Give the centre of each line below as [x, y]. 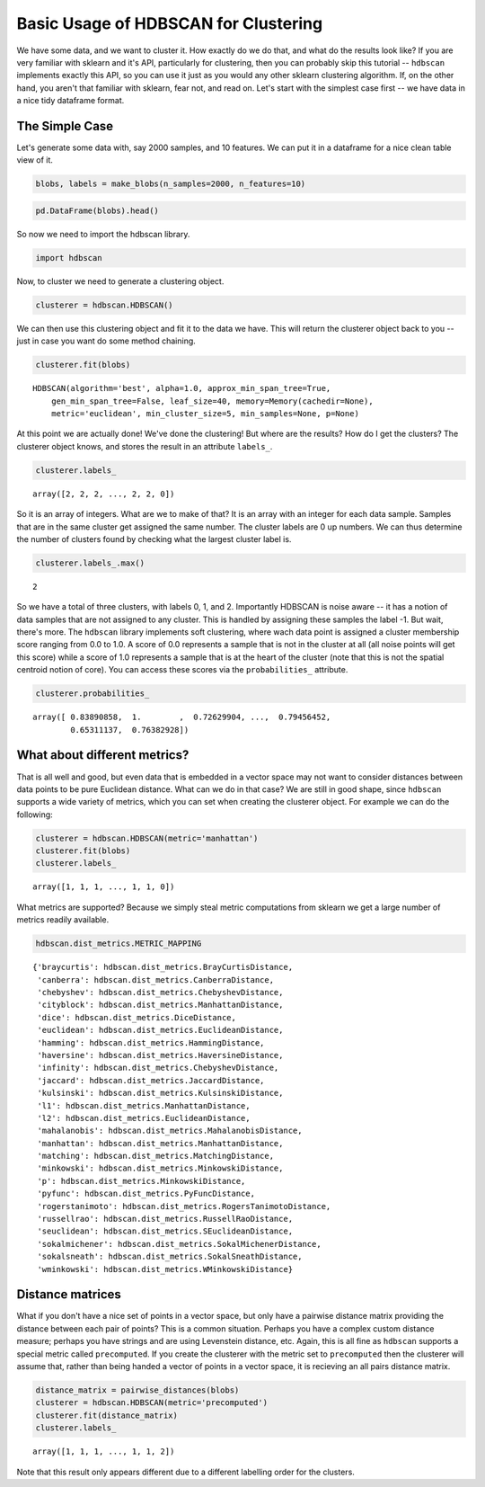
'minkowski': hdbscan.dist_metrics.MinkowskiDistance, [160, 1168]
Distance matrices [69, 1295]
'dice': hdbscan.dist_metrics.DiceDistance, [137, 1017]
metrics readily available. [63, 920]
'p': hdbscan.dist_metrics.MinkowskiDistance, [141, 1181]
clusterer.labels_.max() [90, 563]
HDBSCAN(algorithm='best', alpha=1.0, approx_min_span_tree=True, [182, 388]
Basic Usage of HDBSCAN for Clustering [170, 23]
